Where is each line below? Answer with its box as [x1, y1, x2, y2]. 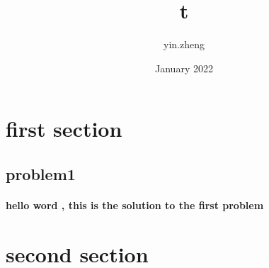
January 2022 [155, 60, 213, 75]
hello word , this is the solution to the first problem [6, 197, 264, 212]
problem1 [6, 162, 76, 184]
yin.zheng [164, 37, 205, 52]
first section [6, 114, 122, 143]
